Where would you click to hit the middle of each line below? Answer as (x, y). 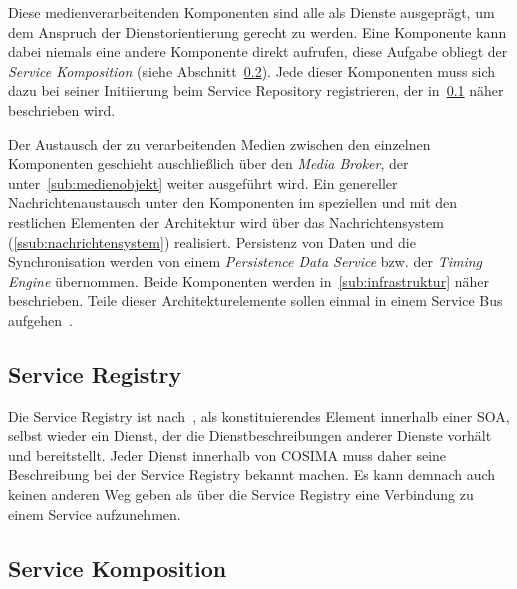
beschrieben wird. (62, 109)
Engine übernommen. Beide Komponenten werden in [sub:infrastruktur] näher (248, 280)
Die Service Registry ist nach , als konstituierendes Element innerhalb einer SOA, (259, 415)
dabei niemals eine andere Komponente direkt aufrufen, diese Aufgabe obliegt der (258, 51)
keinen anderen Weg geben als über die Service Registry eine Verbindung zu (241, 494)
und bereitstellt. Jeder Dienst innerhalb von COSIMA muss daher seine (227, 454)
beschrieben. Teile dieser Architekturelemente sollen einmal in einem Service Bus (255, 300)
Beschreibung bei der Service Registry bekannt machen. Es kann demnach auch (252, 474)
